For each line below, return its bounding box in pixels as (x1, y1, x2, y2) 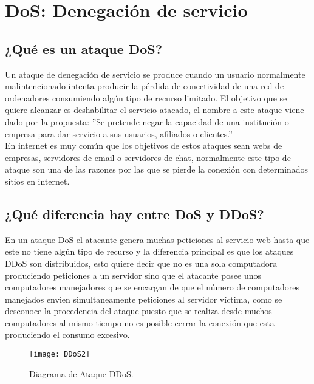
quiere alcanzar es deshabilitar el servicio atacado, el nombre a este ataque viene (5, 103, 304, 116)
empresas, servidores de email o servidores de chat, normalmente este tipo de (5, 151, 291, 163)
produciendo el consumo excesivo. (5, 328, 130, 341)
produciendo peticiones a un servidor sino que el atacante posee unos (5, 269, 262, 281)
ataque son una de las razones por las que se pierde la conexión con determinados (5, 163, 309, 176)
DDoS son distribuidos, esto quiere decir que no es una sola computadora (5, 256, 278, 269)
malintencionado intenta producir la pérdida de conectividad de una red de (5, 80, 284, 92)
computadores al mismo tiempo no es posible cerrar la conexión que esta (5, 316, 275, 329)
